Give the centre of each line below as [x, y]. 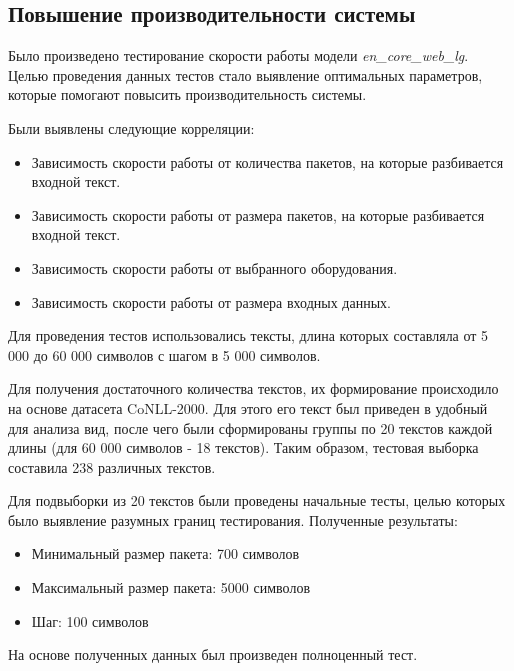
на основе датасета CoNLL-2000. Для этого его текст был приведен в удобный [248, 407]
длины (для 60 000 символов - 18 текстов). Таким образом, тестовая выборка [243, 447]
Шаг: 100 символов [90, 620]
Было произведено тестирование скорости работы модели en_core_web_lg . [238, 55]
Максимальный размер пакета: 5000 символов [171, 587]
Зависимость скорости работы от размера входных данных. [211, 301]
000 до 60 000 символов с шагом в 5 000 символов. [164, 354]
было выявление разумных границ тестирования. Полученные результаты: [233, 519]
